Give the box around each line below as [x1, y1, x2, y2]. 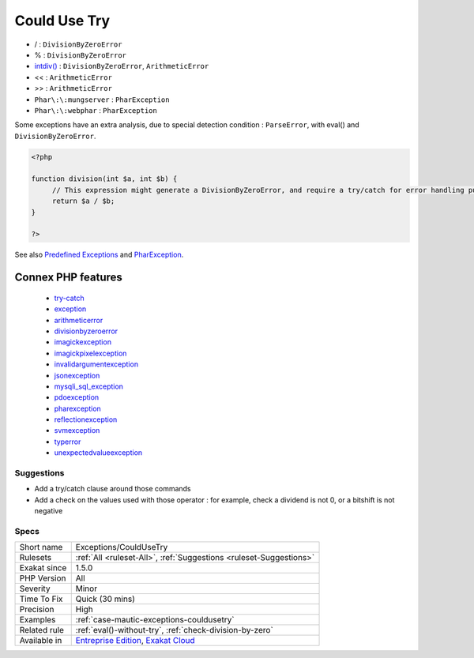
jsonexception [54, 370, 100, 380]
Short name [19, 542, 63, 553]
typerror [54, 437, 81, 446]
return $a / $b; [51, 197, 115, 205]
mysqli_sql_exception [54, 382, 124, 391]
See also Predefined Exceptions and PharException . [14, 250, 184, 260]
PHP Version [19, 573, 66, 584]
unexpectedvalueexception [54, 448, 143, 457]
